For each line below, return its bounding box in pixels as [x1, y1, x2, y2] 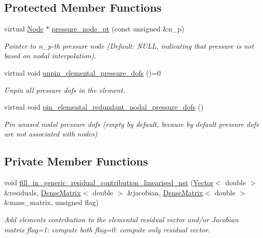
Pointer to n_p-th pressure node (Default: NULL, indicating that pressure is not [4, 40, 254, 51]
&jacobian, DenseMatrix [127, 187, 203, 197]
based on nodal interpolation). [4, 50, 96, 61]
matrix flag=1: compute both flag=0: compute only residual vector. [4, 224, 211, 234]
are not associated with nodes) [4, 128, 97, 139]
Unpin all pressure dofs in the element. [4, 84, 125, 95]
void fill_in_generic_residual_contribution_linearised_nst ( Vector [4, 177, 214, 188]
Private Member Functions [4, 153, 148, 169]
